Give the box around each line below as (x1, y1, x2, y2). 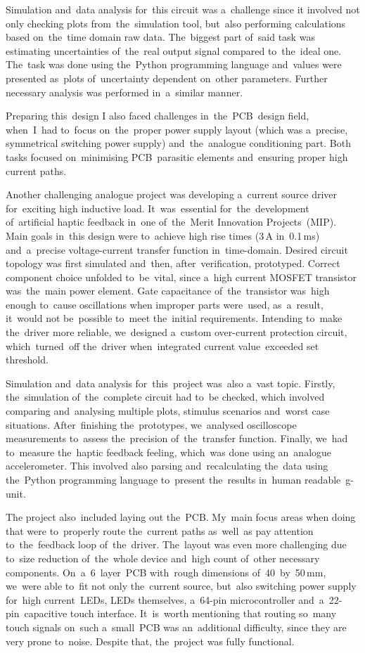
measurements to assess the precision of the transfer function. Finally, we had (6, 431, 348, 446)
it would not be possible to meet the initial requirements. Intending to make (6, 311, 342, 325)
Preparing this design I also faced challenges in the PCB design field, (6, 108, 309, 123)
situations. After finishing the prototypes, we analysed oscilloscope (6, 417, 297, 432)
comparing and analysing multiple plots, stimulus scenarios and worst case (6, 403, 330, 418)
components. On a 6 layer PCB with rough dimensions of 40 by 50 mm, (6, 564, 326, 579)
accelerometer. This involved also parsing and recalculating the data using (6, 458, 328, 473)
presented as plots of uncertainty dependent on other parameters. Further (6, 70, 328, 85)
